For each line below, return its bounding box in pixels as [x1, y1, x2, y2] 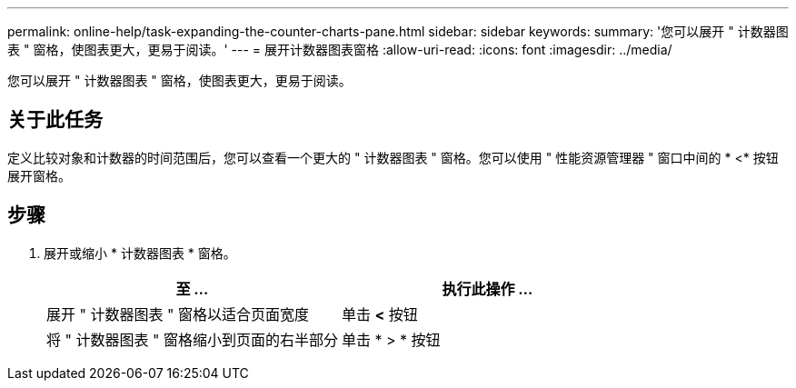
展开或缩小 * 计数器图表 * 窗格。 [44, 244, 236, 261]
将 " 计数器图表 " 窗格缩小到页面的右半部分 [46, 330, 338, 349]
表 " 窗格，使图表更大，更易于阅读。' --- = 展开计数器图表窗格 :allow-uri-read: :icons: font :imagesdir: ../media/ [7, 42, 672, 57]
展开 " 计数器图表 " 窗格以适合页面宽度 [46, 304, 309, 323]
